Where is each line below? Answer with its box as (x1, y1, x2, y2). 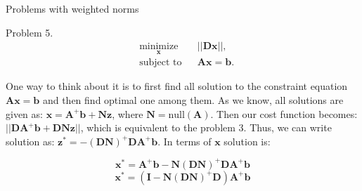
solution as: (6, 133, 55, 148)
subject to (139, 58, 182, 68)
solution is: (224, 133, 271, 148)
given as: (6, 106, 43, 121)
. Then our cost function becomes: (210, 106, 358, 121)
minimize (139, 41, 179, 52)
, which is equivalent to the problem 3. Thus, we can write (80, 120, 332, 135)
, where (112, 106, 143, 121)
